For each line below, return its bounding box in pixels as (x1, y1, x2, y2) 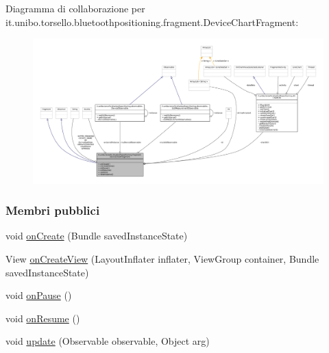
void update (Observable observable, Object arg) (5, 334, 210, 348)
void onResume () (5, 311, 80, 325)
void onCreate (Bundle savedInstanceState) (5, 228, 188, 243)
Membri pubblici (5, 202, 100, 219)
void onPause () (5, 288, 72, 302)
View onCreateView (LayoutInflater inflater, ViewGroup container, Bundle (5, 252, 319, 265)
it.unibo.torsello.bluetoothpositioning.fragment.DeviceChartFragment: (5, 14, 299, 29)
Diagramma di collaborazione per (5, 1, 145, 15)
